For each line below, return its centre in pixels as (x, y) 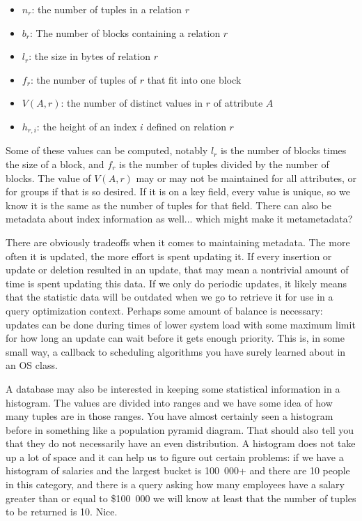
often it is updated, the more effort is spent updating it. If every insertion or (169, 256)
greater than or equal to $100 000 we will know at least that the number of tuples (181, 498)
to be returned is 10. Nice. (62, 512)
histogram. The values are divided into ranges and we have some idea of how (169, 402)
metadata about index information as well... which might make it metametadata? (179, 219)
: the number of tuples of (84, 79)
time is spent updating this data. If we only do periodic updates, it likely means (176, 283)
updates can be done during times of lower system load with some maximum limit (181, 324)
